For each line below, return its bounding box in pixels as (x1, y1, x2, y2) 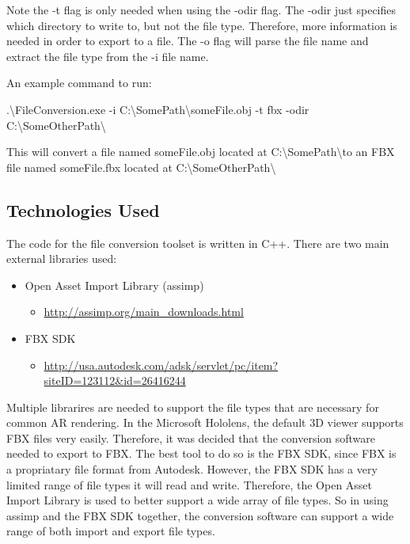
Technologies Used (6, 197, 160, 222)
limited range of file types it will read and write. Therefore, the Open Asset (6, 476, 373, 493)
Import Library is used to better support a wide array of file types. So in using (6, 492, 389, 508)
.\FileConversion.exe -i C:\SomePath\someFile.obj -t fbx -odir (6, 101, 309, 117)
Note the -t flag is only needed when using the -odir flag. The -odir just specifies (6, 2, 397, 17)
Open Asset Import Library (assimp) (25, 276, 204, 293)
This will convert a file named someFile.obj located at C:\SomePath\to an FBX (6, 143, 395, 160)
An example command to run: (6, 74, 152, 91)
